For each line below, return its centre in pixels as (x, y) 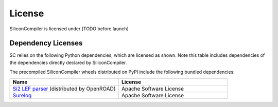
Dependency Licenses (46, 43)
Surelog (22, 95)
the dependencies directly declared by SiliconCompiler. (68, 62)
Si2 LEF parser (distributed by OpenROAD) (64, 89)
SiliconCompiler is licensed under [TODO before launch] (69, 29)
